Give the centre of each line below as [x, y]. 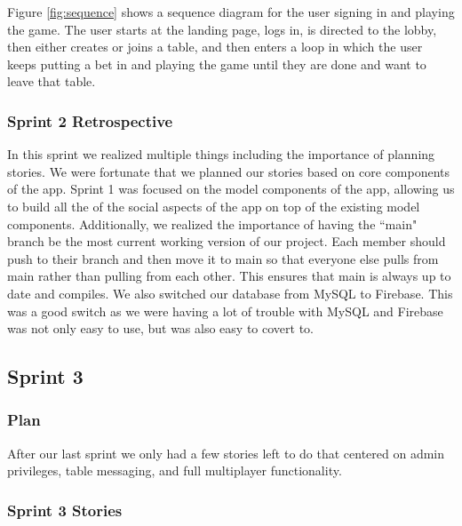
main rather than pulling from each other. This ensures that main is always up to [229, 276]
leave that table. [52, 81]
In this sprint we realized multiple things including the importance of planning [221, 154]
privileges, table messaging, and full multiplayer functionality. [175, 470]
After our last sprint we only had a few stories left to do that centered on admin [226, 453]
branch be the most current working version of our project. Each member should [227, 241]
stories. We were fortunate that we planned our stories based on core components [229, 171]
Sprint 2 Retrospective [90, 120]
